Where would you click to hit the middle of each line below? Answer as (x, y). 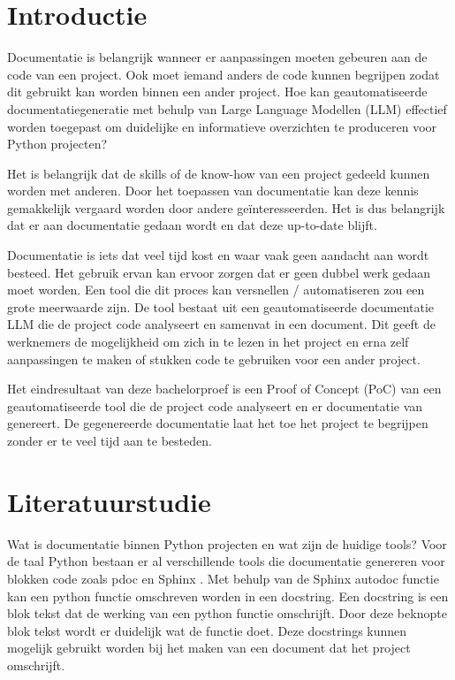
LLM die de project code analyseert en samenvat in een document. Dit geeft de (221, 324)
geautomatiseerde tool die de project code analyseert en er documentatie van (215, 405)
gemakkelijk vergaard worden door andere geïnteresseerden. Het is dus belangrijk (226, 207)
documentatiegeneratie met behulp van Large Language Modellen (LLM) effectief (227, 108)
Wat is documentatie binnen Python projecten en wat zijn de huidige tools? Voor (227, 543)
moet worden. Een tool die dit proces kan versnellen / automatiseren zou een (216, 290)
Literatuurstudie (109, 501)
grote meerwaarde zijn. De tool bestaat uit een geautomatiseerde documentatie (221, 306)
